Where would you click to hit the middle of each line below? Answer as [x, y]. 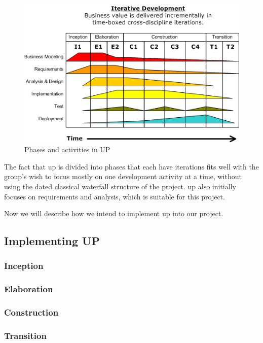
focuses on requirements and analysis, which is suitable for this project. [115, 196]
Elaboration [29, 289]
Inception [24, 266]
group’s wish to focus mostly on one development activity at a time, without [123, 176]
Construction [31, 312]
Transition [25, 336]
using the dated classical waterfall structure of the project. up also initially [120, 186]
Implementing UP [52, 241]
